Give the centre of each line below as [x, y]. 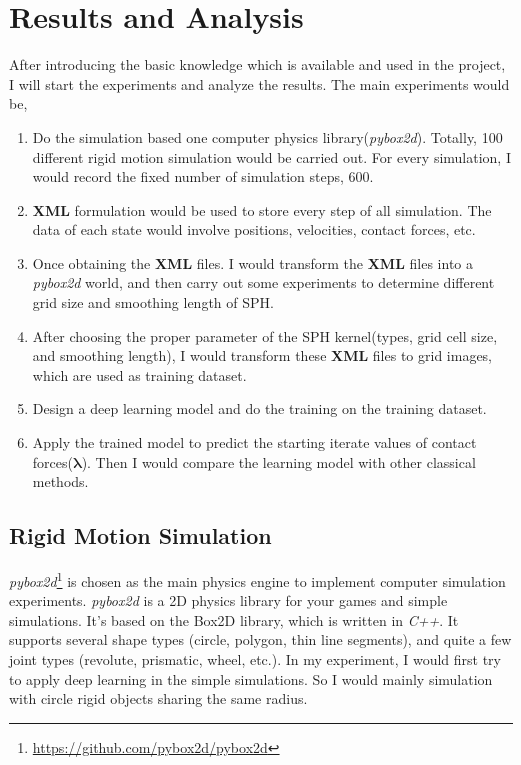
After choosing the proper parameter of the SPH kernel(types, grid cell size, [265, 335]
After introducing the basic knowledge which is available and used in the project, [257, 64]
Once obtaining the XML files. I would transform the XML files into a [252, 262]
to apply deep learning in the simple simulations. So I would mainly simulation [251, 678]
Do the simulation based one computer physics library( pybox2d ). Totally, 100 [267, 136]
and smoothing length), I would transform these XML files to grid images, [262, 355]
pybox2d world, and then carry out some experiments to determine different [263, 282]
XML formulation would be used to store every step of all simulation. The [262, 209]
